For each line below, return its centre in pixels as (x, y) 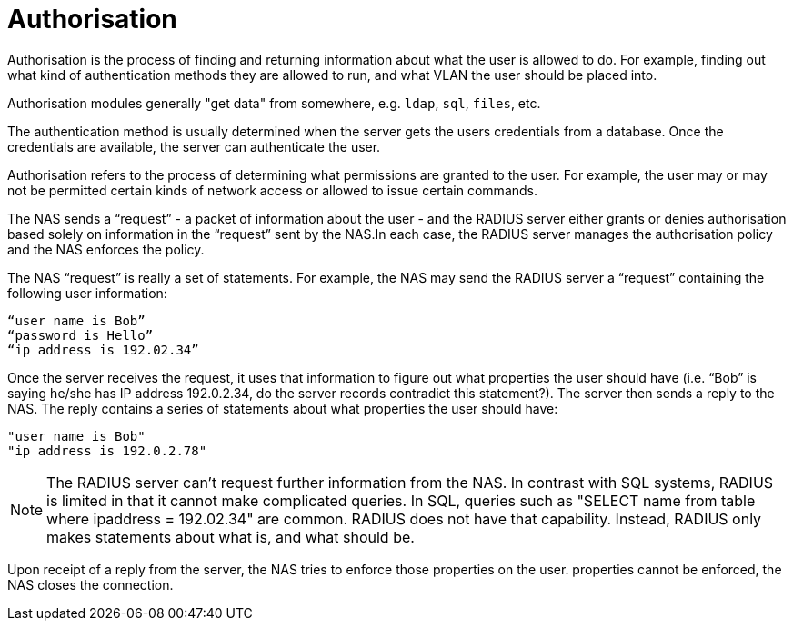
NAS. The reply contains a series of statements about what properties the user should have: (283, 408)
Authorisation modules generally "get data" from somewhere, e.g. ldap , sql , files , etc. (274, 103)
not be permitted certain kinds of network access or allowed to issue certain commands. (273, 190)
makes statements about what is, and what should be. (231, 537)
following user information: (87, 293)
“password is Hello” (80, 335)
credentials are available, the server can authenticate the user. (194, 146)
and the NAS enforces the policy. (106, 249)
